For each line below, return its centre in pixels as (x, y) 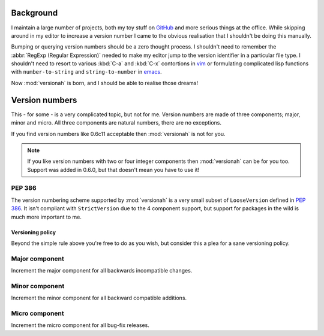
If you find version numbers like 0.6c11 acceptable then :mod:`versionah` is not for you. (118, 134)
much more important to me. (46, 217)
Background (34, 13)
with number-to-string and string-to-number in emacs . (86, 72)
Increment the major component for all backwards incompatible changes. (102, 271)
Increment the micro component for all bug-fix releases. (80, 325)
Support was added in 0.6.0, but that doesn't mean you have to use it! (113, 169)
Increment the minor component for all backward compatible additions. (99, 298)
